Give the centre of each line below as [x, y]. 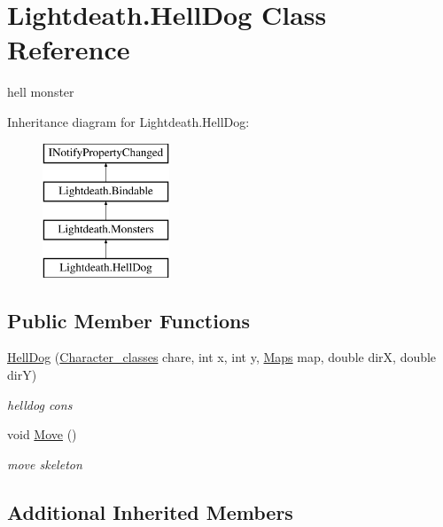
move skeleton [45, 464]
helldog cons [40, 404]
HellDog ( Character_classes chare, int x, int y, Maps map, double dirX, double [222, 357]
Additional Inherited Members [150, 511]
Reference [69, 49]
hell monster [41, 92]
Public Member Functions [128, 320]
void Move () [42, 434]
